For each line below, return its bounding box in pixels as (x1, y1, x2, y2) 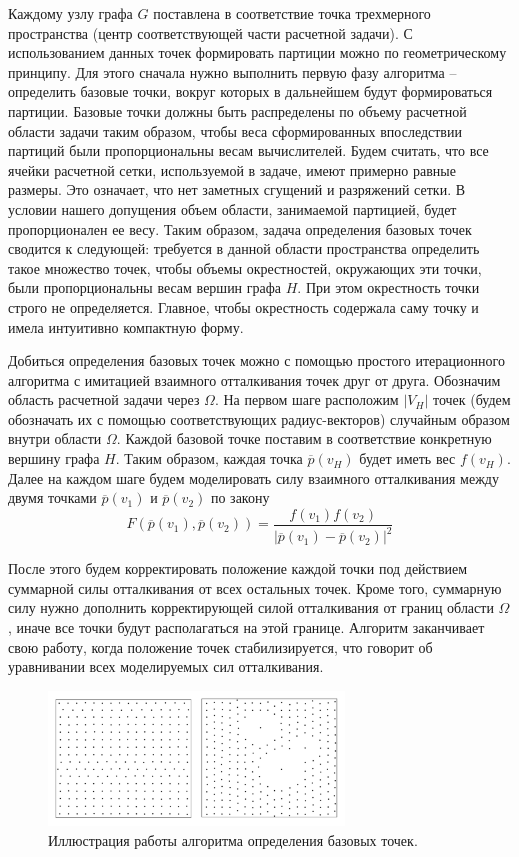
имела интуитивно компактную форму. (8, 316, 244, 337)
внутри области (8, 428, 102, 449)
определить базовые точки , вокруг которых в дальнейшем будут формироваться (8, 81, 493, 102)
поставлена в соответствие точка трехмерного (153, 3, 431, 23)
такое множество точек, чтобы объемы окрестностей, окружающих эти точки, (8, 257, 482, 278)
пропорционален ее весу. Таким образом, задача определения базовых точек (8, 218, 472, 239)
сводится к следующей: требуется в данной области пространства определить (8, 238, 480, 259)
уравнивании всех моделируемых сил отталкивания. (8, 656, 324, 677)
